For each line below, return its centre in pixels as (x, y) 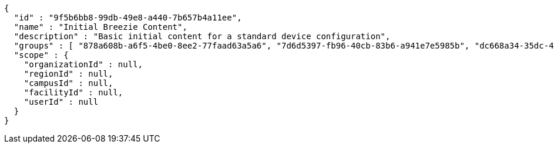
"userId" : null (61, 102)
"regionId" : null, (68, 74)
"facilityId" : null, (73, 92)
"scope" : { (41, 55)
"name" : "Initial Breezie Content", (100, 27)
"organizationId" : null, (83, 64)
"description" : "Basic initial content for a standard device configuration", (202, 36)
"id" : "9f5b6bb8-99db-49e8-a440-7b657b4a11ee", (128, 18)
